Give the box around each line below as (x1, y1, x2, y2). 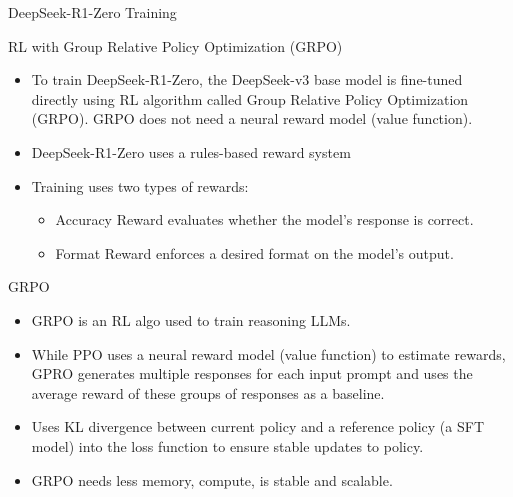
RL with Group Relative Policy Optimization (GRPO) (8, 35, 343, 56)
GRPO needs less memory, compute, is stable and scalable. (31, 469, 393, 490)
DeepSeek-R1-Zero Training (8, 2, 177, 22)
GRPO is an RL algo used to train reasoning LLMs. (31, 309, 351, 330)
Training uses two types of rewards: (31, 175, 249, 196)
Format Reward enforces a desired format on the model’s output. (55, 242, 454, 263)
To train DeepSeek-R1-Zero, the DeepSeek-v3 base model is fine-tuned (31, 69, 463, 90)
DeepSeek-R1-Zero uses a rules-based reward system (31, 141, 351, 162)
